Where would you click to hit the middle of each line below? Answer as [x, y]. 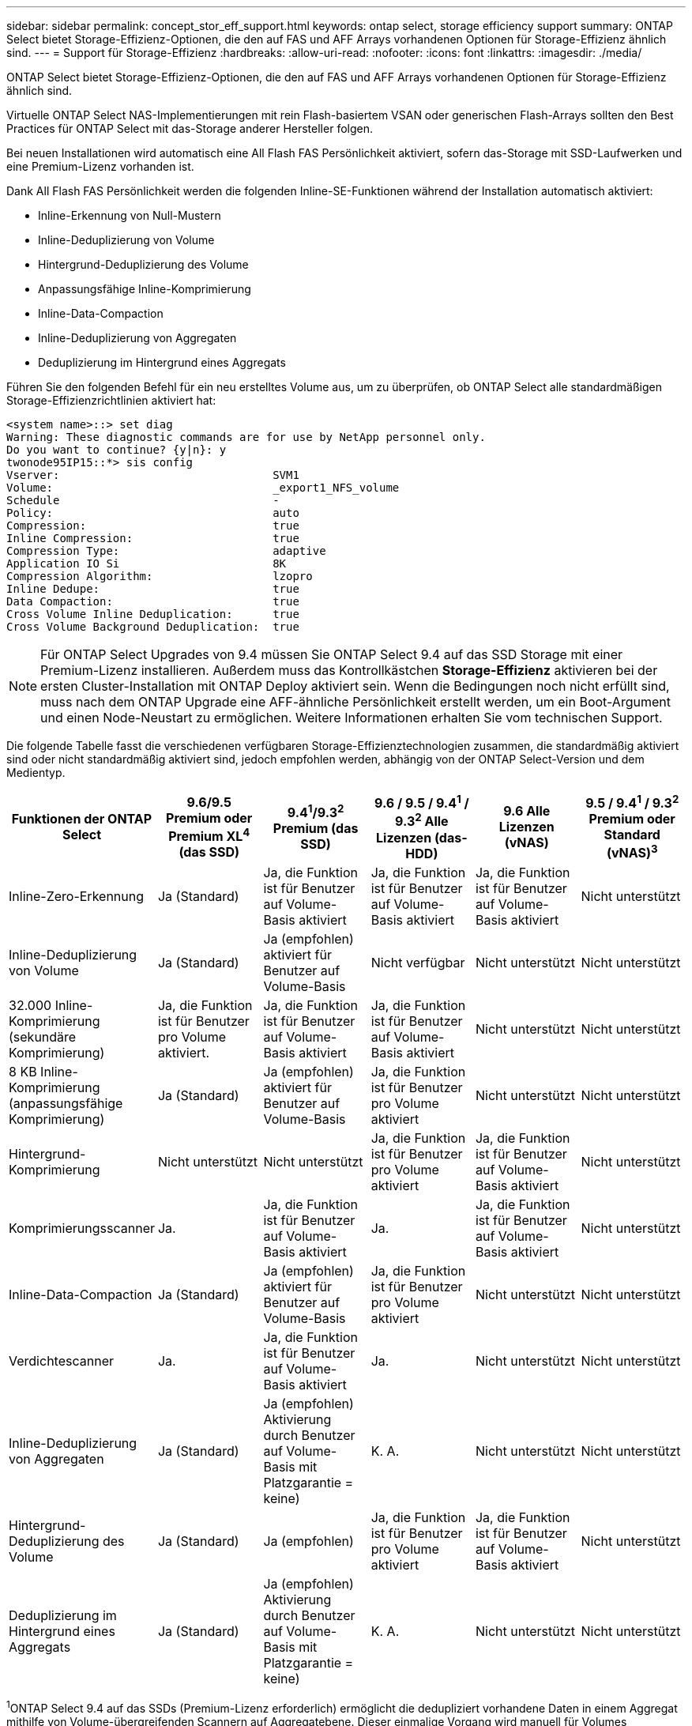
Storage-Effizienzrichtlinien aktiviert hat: [111, 400]
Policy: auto [153, 513]
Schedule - [143, 500]
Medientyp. [36, 773]
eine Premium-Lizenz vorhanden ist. [100, 166]
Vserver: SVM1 [153, 475]
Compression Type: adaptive [166, 551]
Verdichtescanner [61, 1360]
